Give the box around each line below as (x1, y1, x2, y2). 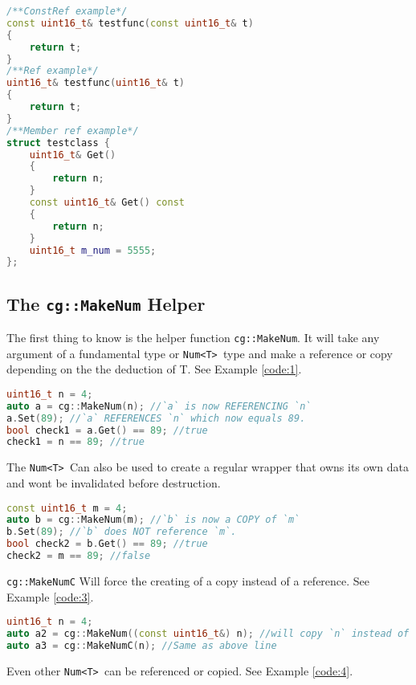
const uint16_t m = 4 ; (6, 502, 128, 514)
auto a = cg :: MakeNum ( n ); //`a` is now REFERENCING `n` (6, 400, 312, 412)
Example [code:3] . (6, 588, 94, 605)
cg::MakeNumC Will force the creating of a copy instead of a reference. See (6, 572, 370, 589)
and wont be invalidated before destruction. (6, 474, 221, 491)
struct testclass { (6, 137, 110, 149)
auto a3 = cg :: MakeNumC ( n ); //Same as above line (6, 639, 277, 651)
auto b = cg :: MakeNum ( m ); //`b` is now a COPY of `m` (6, 514, 300, 526)
